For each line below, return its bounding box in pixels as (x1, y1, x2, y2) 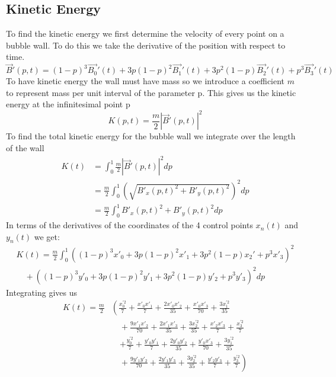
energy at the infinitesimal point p (6, 98, 130, 110)
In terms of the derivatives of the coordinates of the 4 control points (6, 219, 253, 231)
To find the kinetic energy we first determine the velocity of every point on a (6, 27, 284, 40)
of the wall (6, 142, 44, 154)
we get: (34, 230, 60, 242)
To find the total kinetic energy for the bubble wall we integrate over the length (6, 130, 296, 142)
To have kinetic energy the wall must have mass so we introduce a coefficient (6, 75, 285, 87)
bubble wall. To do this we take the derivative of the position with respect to (6, 39, 286, 51)
